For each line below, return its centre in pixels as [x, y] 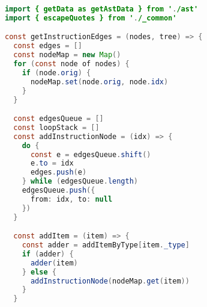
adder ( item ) [54, 263]
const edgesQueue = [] [58, 119]
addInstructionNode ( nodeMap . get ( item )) [110, 281]
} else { [39, 272]
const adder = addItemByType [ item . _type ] [106, 245]
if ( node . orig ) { [56, 73]
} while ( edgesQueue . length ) [80, 181]
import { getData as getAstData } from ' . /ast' [102, 9]
